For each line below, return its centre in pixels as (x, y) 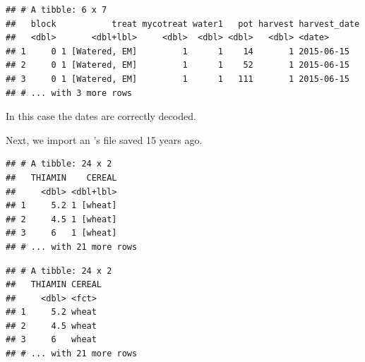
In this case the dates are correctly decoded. (101, 116)
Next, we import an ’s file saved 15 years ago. (104, 139)
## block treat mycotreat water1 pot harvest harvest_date (183, 24)
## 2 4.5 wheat (51, 326)
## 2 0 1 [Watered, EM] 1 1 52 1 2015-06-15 (178, 65)
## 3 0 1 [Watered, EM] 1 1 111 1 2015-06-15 (178, 79)
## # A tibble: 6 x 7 (56, 10)
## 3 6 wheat (51, 340)
